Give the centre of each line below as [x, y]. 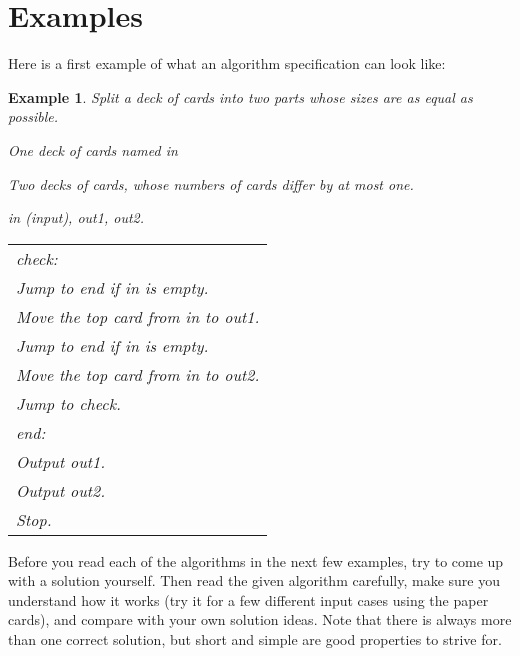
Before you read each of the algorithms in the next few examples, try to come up [256, 560]
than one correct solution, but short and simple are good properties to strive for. [255, 639]
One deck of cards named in [93, 149]
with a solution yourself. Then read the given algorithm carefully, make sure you [254, 580]
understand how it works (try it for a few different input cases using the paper [248, 599]
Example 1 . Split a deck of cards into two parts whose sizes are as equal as [240, 96]
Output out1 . [61, 461]
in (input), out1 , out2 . [76, 217]
